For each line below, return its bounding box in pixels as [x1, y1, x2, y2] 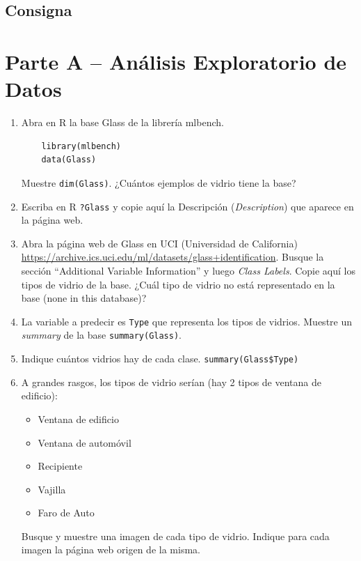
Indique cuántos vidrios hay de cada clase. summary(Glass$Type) [21, 351, 299, 366]
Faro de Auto [38, 505, 95, 520]
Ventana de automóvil [38, 435, 131, 449]
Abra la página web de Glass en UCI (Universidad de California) [21, 236, 298, 250]
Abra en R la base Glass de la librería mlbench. [21, 115, 224, 130]
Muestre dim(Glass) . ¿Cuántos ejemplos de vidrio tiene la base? [21, 175, 296, 190]
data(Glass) [41, 155, 97, 165]
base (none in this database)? [21, 291, 147, 305]
